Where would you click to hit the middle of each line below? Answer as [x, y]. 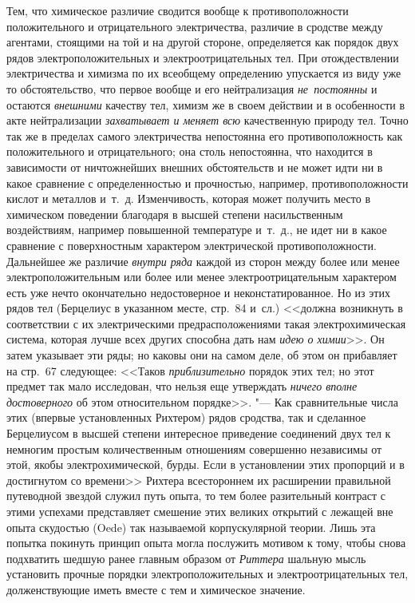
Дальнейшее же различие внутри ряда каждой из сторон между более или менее [203, 261]
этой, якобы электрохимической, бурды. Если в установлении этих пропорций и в [206, 464]
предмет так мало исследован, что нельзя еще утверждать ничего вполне [182, 386]
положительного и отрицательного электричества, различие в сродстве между [195, 26]
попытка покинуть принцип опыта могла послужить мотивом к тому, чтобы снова [206, 543]
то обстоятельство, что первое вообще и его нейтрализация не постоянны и [192, 88]
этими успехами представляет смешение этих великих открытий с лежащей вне [200, 511]
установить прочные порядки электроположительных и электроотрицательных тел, [207, 574]
